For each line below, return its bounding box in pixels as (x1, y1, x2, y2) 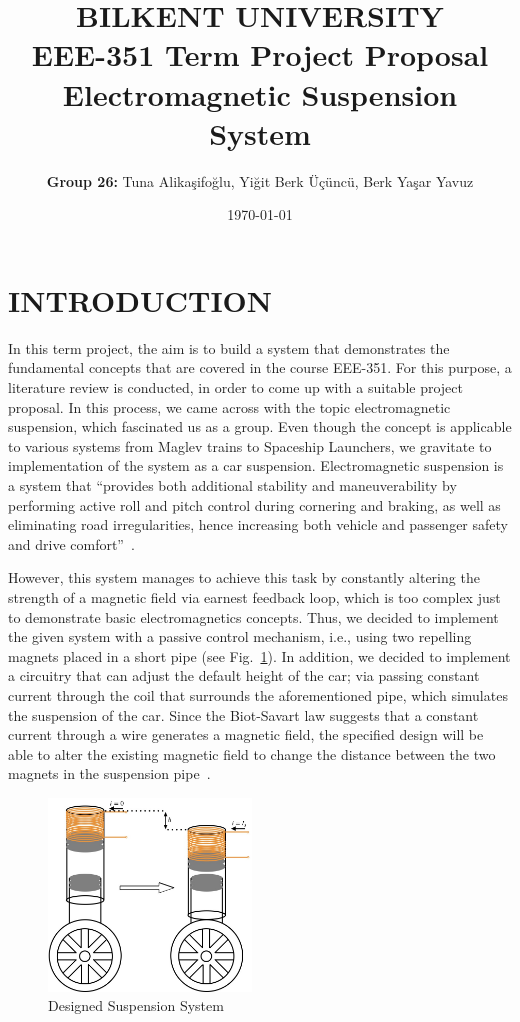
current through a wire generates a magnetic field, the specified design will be (8, 724, 484, 745)
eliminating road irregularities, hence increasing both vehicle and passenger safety (8, 514, 508, 535)
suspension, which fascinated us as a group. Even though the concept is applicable (8, 416, 512, 437)
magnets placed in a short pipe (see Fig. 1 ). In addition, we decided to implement (8, 645, 511, 666)
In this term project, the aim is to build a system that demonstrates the (8, 337, 450, 358)
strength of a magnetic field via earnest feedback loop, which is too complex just (8, 586, 501, 607)
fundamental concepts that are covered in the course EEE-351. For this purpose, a (8, 357, 512, 378)
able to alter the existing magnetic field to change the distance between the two (8, 743, 496, 764)
